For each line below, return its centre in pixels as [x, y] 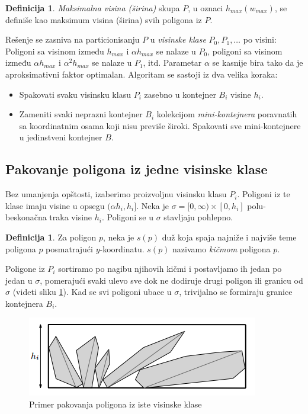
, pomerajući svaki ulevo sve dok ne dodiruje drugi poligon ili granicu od [171, 280]
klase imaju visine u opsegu [55, 205]
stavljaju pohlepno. [198, 217]
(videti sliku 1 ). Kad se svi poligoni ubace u [92, 292]
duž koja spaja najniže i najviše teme [229, 237]
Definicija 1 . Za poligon [51, 237]
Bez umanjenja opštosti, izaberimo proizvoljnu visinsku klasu [116, 194]
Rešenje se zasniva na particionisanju [73, 39]
